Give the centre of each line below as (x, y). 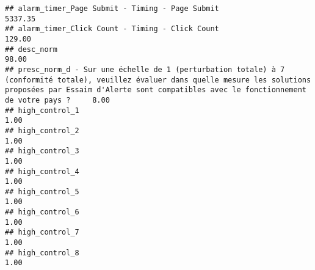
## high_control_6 (42, 212)
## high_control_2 (42, 130)
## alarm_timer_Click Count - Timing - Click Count (112, 29)
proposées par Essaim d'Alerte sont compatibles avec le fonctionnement (156, 90)
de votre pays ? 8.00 (57, 100)
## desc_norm (31, 49)
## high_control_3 (42, 151)
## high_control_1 (42, 110)
